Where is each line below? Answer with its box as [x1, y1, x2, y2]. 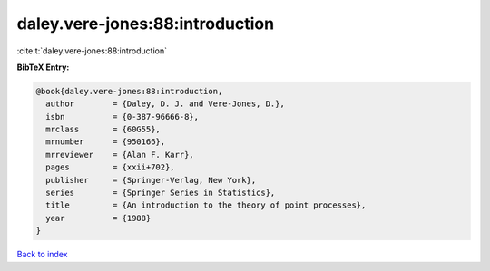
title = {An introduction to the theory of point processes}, [45, 200, 367, 210]
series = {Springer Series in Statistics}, [45, 188, 276, 198]
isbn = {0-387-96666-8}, [45, 111, 200, 121]
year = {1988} [45, 213, 152, 223]
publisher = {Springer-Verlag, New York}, [45, 175, 257, 185]
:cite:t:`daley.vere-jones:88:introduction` [16, 45, 168, 56]
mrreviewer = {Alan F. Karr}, [45, 150, 194, 160]
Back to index [16, 249, 68, 260]
